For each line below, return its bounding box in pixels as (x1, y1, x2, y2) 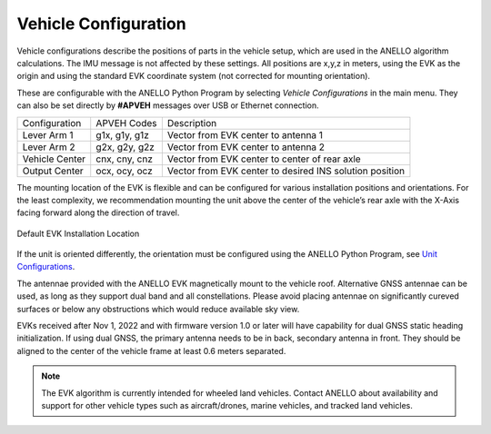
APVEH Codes (95, 116, 157, 129)
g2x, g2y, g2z (95, 141, 155, 153)
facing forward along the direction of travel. (16, 207, 180, 218)
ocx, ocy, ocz (95, 164, 154, 177)
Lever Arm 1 (22, 128, 74, 141)
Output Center (22, 164, 84, 177)
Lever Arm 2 (22, 141, 75, 153)
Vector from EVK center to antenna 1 (166, 128, 323, 141)
